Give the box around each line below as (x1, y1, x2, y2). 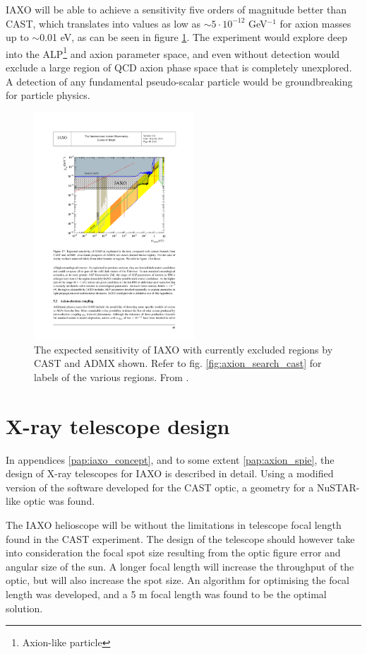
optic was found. (23, 494, 95, 508)
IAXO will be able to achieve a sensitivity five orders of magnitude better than (6, 2, 347, 16)
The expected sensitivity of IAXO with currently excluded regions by (34, 341, 333, 356)
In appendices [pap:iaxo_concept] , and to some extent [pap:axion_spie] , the (6, 452, 335, 467)
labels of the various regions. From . (34, 369, 189, 384)
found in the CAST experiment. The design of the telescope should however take (6, 531, 355, 546)
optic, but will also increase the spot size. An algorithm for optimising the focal (6, 573, 350, 588)
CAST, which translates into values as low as (6, 16, 201, 30)
